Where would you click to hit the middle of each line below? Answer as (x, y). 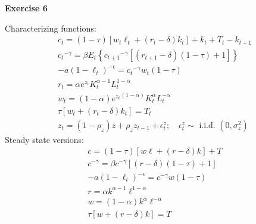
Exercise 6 (26, 8)
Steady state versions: (44, 139)
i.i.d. (207, 125)
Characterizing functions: (51, 28)
